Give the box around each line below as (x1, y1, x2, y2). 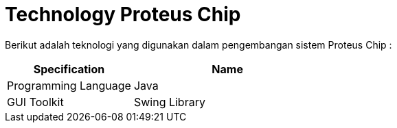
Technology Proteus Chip (5, 3, 241, 26)
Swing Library (133, 94, 205, 109)
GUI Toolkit (7, 94, 64, 109)
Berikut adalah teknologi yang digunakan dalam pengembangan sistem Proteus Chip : (5, 38, 392, 51)
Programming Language (7, 78, 131, 92)
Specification (33, 62, 105, 76)
